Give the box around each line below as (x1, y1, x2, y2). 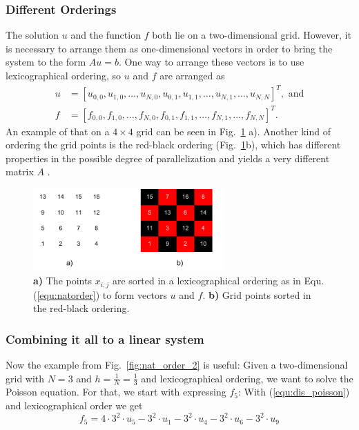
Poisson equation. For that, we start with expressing (6, 384, 226, 399)
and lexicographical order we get (6, 398, 143, 412)
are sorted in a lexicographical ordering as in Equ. (112, 273, 324, 288)
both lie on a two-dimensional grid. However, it (152, 28, 351, 42)
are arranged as (159, 68, 225, 82)
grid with (6, 371, 45, 385)
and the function (70, 28, 141, 42)
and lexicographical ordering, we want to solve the (141, 371, 353, 385)
